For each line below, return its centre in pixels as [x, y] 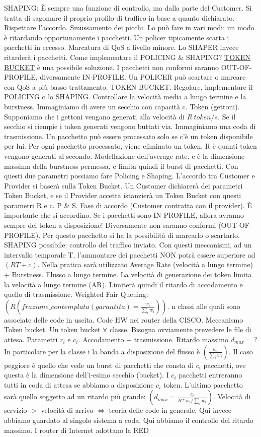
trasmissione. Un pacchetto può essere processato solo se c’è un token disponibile [128, 136]
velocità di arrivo [67, 410]
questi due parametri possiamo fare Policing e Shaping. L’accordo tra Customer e [129, 176]
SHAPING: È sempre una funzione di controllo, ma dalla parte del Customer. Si [128, 8]
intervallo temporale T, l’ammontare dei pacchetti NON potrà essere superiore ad [130, 254]
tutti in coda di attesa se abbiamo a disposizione [79, 384]
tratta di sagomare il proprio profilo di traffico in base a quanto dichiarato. [119, 17]
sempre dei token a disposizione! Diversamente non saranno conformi [110, 225]
